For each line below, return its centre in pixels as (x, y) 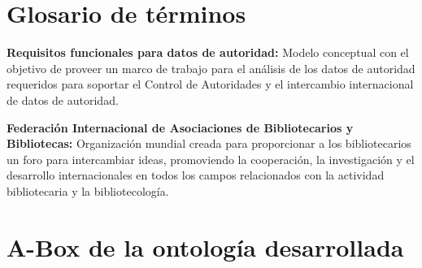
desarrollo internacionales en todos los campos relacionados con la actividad (196, 175)
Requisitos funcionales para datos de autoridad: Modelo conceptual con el (208, 52)
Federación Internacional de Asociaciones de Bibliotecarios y (180, 127)
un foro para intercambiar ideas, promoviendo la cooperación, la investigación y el (211, 159)
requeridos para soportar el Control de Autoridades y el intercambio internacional (210, 84)
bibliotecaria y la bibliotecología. (88, 190)
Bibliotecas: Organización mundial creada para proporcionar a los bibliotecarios (209, 143)
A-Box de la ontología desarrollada (205, 246)
